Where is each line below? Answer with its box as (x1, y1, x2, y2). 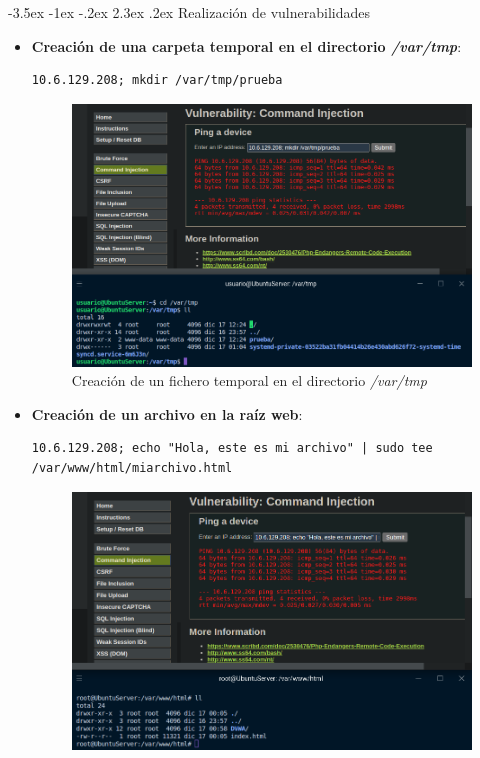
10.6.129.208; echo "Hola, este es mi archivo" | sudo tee (31, 441, 433, 456)
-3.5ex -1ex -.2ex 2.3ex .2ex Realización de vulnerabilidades (8, 2, 370, 22)
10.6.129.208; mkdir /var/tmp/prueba (31, 73, 283, 88)
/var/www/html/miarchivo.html (31, 461, 233, 476)
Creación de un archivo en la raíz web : (31, 403, 303, 424)
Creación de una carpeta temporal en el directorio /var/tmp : (31, 35, 462, 56)
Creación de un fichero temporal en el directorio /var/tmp (71, 370, 427, 391)
